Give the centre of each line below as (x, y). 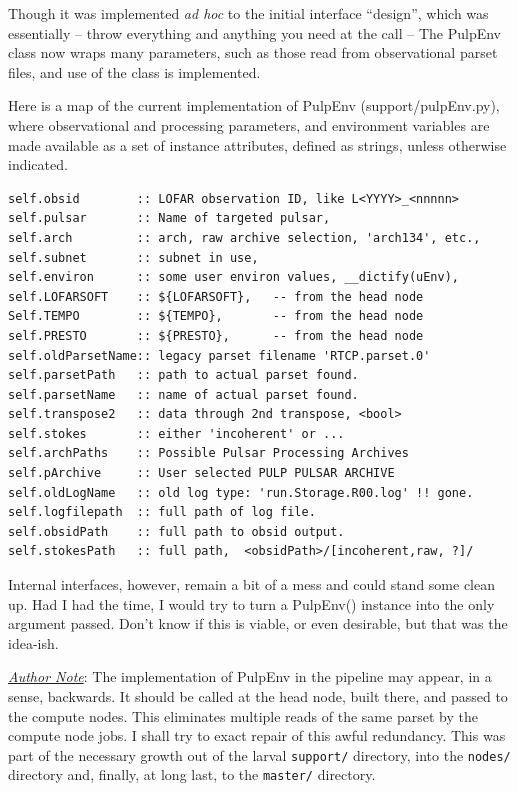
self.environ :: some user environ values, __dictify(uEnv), (234, 277)
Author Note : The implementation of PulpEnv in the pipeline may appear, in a (250, 676)
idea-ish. (33, 642)
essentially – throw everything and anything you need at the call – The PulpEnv (254, 32)
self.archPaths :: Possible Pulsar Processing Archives (208, 453)
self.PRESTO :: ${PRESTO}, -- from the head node (216, 335)
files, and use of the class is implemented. (134, 71)
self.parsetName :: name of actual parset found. (183, 394)
